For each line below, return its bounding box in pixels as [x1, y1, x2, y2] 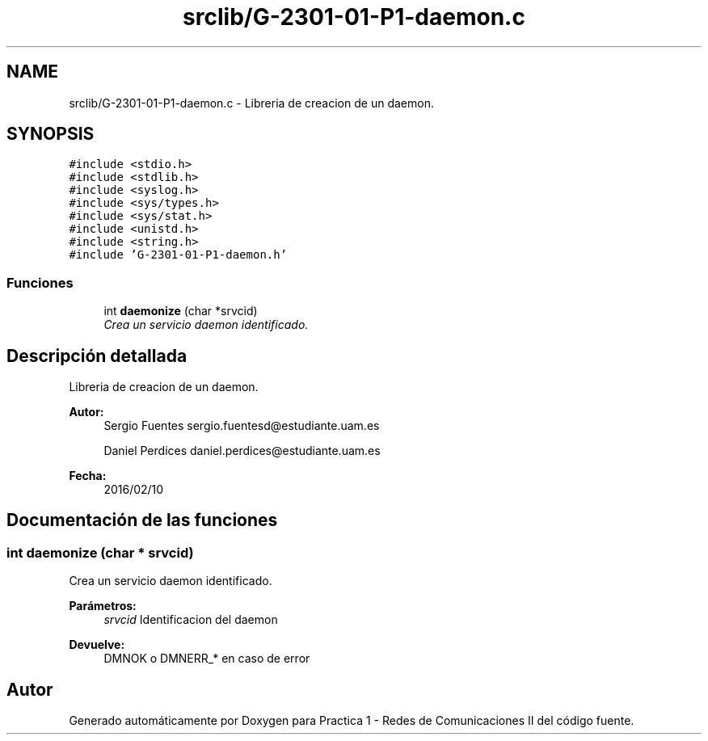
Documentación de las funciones [6, 510, 278, 531]
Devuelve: [69, 638, 125, 652]
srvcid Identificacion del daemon [103, 613, 278, 627]
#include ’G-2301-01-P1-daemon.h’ [69, 248, 288, 262]
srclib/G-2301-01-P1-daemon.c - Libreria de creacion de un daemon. [69, 95, 434, 110]
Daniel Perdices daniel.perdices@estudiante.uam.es [103, 444, 381, 458]
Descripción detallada [6, 345, 188, 366]
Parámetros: [69, 599, 137, 613]
